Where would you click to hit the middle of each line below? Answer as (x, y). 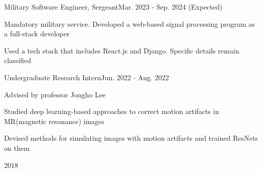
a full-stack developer (37, 34)
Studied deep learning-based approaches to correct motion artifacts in (112, 111)
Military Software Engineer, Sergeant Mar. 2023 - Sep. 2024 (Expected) (113, 7)
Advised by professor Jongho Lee (55, 94)
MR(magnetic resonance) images (54, 121)
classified (18, 60)
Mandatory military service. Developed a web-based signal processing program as (129, 23)
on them (17, 148)
